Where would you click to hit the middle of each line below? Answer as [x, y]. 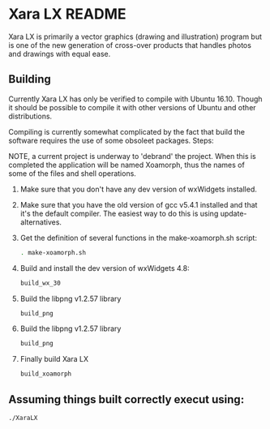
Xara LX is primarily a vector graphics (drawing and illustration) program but [135, 36]
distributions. [30, 116]
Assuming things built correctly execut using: [126, 399]
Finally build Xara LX [54, 359]
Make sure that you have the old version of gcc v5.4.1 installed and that [139, 204]
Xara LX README [67, 14]
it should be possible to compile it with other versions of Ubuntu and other [133, 107]
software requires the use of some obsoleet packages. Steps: [111, 140]
